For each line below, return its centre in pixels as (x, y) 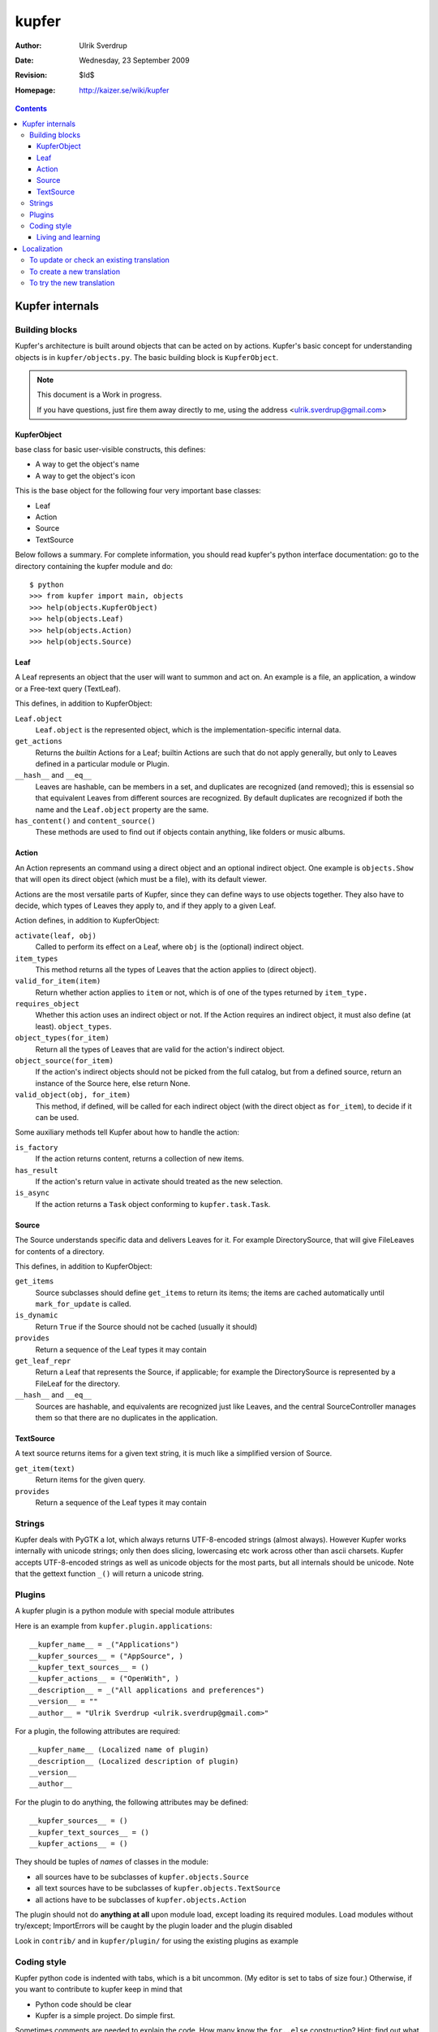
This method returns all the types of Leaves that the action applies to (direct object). (176, 969)
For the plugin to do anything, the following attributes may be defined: (132, 1802)
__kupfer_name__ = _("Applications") (105, 1645)
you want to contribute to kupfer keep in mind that (99, 1989)
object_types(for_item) (62, 1038)
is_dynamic (36, 1316)
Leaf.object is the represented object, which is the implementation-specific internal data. (188, 729)
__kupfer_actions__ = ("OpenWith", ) (105, 1679)
